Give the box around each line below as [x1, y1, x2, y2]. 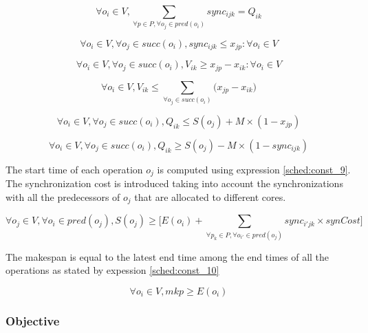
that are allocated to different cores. [134, 189, 286, 204]
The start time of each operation [6, 162, 143, 176]
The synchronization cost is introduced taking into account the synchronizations [6, 176, 343, 191]
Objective [6, 312, 60, 329]
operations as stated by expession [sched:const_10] [6, 263, 219, 277]
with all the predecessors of [6, 189, 120, 204]
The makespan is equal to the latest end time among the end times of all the [6, 249, 329, 264]
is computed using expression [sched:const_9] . [157, 162, 351, 176]
